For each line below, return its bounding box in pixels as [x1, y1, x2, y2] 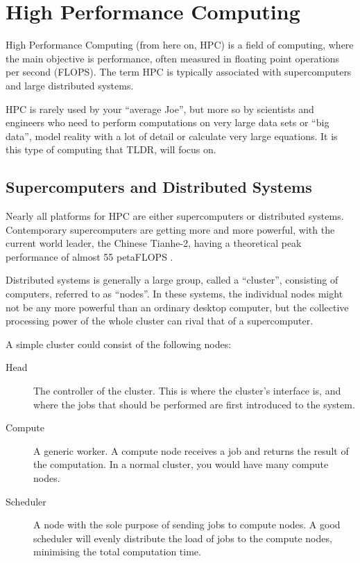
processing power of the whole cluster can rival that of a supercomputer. [6, 313, 314, 328]
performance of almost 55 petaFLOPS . [6, 249, 173, 263]
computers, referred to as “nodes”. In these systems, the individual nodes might [6, 286, 343, 301]
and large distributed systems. [6, 78, 134, 92]
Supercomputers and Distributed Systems [6, 176, 312, 198]
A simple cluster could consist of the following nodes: [6, 336, 232, 351]
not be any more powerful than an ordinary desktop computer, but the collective [6, 300, 349, 314]
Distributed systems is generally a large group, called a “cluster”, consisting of [6, 272, 338, 287]
